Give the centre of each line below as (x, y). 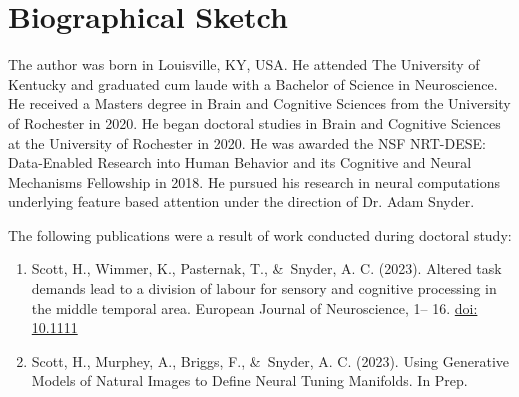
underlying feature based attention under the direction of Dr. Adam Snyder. (241, 201)
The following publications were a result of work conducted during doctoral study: (260, 234)
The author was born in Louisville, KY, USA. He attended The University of (244, 64)
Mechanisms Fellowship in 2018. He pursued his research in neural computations (254, 181)
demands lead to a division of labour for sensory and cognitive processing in (264, 288)
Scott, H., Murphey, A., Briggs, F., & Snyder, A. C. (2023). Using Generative (270, 360)
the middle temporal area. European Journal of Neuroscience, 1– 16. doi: (254, 307)
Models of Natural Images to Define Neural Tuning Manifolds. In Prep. (249, 380)
